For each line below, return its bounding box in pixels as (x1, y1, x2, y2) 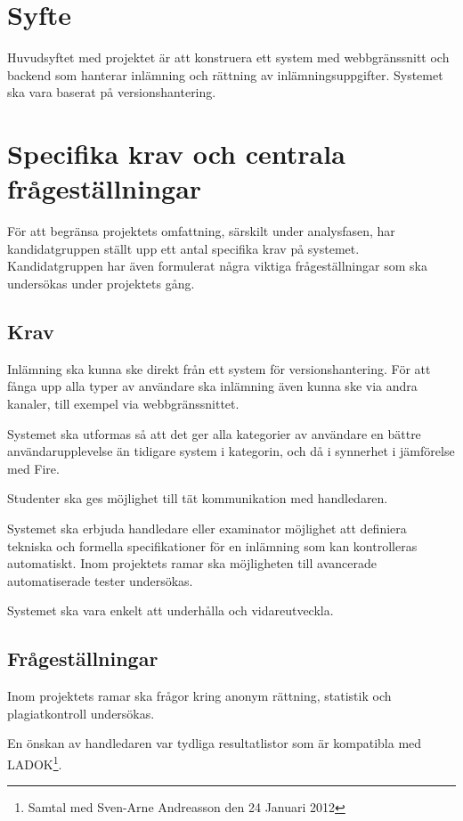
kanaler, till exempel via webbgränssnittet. (7, 394, 240, 412)
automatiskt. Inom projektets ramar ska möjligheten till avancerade (7, 554, 377, 573)
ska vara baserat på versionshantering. (7, 83, 216, 102)
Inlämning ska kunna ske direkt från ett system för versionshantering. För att (7, 359, 431, 378)
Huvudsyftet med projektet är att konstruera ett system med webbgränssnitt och (7, 48, 450, 67)
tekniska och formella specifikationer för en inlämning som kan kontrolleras (7, 536, 418, 555)
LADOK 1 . (7, 752, 62, 773)
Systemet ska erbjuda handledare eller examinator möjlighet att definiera (7, 518, 407, 537)
